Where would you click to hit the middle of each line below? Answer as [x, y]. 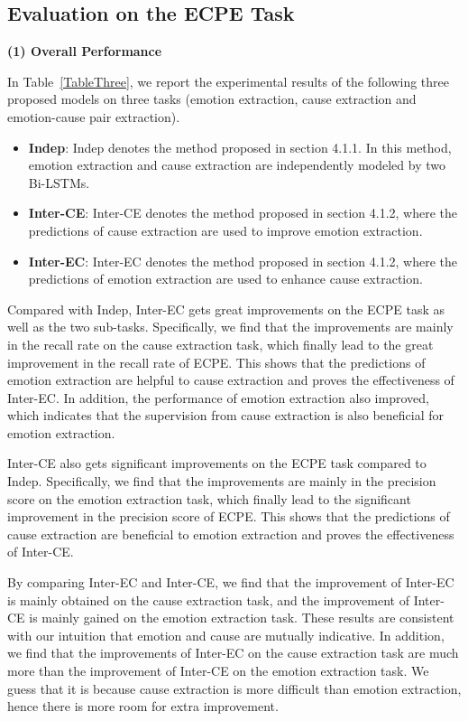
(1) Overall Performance [85, 51]
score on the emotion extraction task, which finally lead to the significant [209, 498]
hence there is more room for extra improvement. [143, 706]
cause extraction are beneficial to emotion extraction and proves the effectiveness [231, 534]
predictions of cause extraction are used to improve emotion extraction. [225, 230]
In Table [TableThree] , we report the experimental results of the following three [229, 81]
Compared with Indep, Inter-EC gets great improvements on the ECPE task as [226, 309]
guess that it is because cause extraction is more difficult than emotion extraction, [234, 688]
